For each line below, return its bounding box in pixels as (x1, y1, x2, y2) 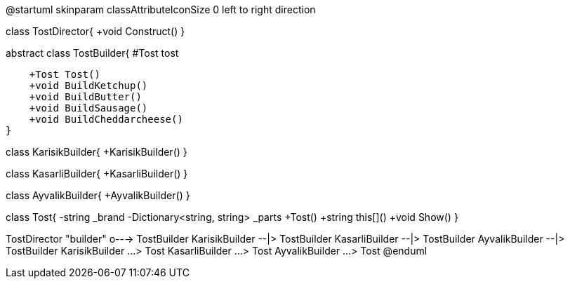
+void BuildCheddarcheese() (29, 114, 183, 125)
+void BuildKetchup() (29, 80, 148, 91)
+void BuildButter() (29, 91, 142, 102)
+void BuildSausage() (29, 102, 148, 114)
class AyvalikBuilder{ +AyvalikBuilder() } (6, 189, 190, 201)
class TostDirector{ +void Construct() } (6, 25, 185, 37)
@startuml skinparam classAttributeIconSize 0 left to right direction (6, 4, 316, 15)
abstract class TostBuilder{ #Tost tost (6, 47, 179, 59)
